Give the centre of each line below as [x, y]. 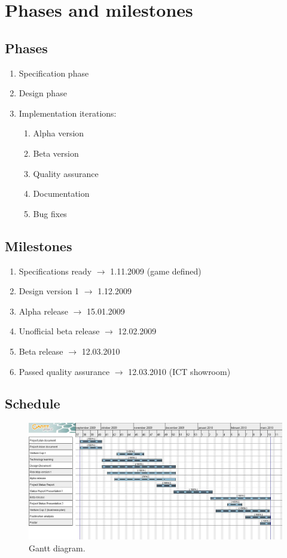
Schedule [33, 403]
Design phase [43, 93]
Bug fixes [50, 213]
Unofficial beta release [59, 331]
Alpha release [43, 311]
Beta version [56, 153]
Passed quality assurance [64, 371]
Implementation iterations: [68, 113]
